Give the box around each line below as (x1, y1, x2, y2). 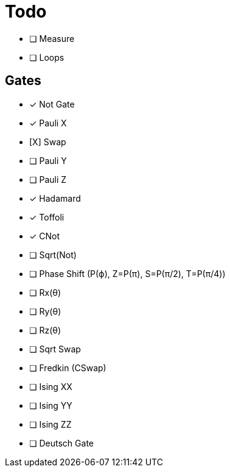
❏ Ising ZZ (29, 419, 72, 429)
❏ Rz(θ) (29, 324, 61, 335)
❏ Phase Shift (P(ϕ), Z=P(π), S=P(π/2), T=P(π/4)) (29, 268, 226, 279)
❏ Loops (29, 52, 64, 63)
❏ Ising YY (29, 400, 72, 411)
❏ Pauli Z (29, 174, 67, 185)
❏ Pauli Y (29, 155, 67, 166)
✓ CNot (29, 230, 60, 241)
